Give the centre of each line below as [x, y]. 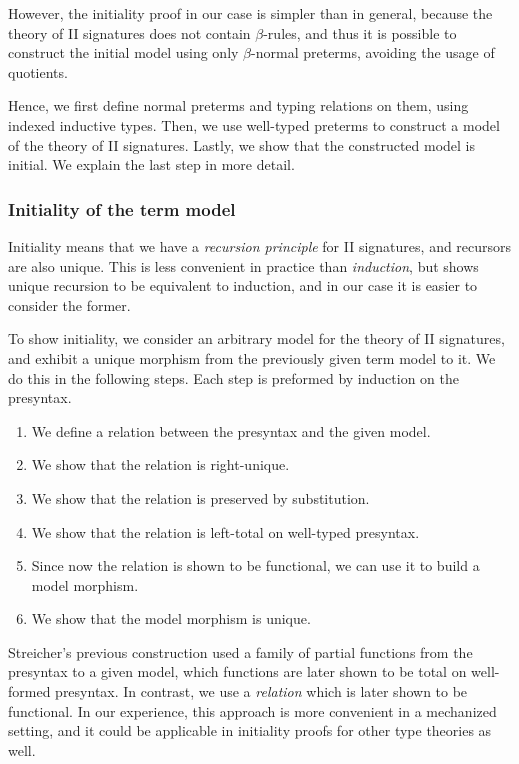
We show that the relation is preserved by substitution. [200, 497]
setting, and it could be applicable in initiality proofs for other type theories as [250, 730]
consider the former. [69, 304]
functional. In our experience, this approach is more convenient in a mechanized [252, 710]
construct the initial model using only [123, 52]
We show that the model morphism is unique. [171, 618]
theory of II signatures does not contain [129, 32]
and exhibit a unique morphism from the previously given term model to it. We [252, 357]
